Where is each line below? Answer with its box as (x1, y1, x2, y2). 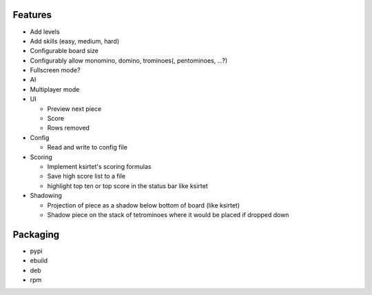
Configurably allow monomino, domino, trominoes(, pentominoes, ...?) (30, 56, 228, 65)
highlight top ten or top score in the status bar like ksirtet (47, 181, 208, 190)
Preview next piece (47, 104, 102, 113)
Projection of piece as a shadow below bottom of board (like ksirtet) (47, 201, 240, 210)
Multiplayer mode (30, 85, 80, 93)
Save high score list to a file (47, 172, 126, 181)
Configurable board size (30, 47, 99, 55)
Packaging (12, 228, 60, 241)
